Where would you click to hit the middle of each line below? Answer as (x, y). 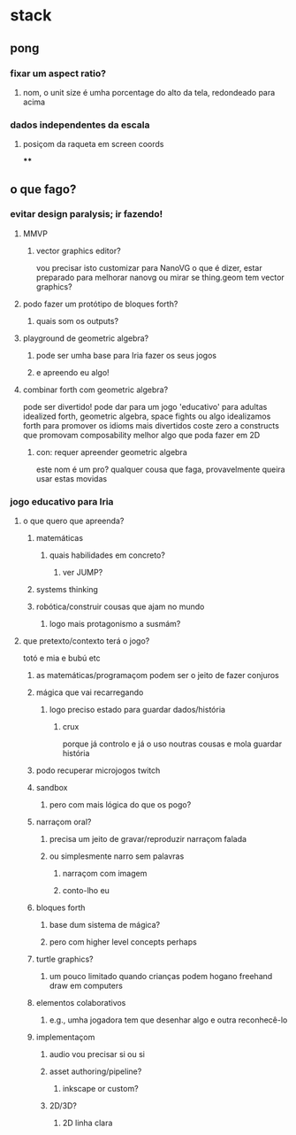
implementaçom (65, 1038)
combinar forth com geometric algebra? (95, 390)
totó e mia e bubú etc (61, 658)
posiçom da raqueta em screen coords (93, 144)
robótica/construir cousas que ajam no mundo (120, 606)
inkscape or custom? (101, 1089)
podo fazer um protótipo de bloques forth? (100, 304)
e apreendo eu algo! (72, 372)
